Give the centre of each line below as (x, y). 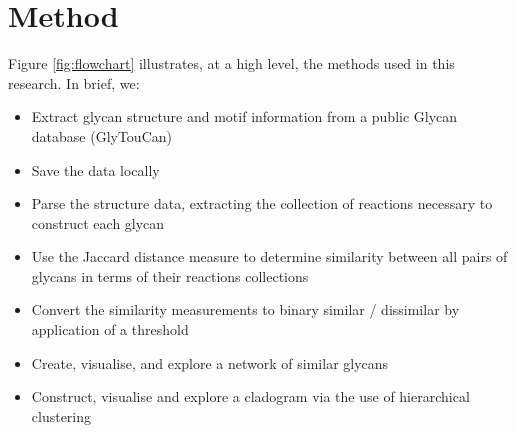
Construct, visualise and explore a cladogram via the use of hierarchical (250, 396)
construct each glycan (98, 222)
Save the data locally (95, 169)
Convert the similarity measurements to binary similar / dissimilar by (245, 309)
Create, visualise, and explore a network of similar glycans (210, 362)
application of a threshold (110, 329)
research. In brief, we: (74, 82)
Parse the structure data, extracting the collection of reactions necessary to (262, 203)
